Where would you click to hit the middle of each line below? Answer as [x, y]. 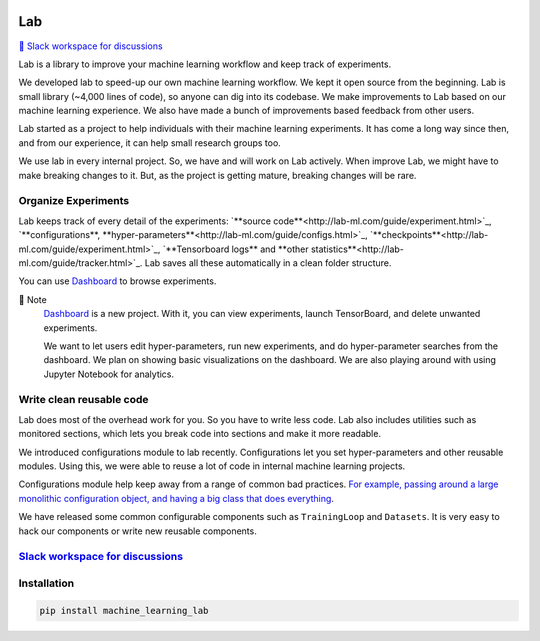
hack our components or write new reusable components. [137, 531]
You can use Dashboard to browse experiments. [117, 281]
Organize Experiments [74, 201]
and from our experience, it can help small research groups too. [150, 142]
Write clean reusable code [83, 400]
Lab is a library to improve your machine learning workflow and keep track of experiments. [205, 64]
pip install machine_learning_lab [124, 610]
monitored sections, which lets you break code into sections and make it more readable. [200, 434]
